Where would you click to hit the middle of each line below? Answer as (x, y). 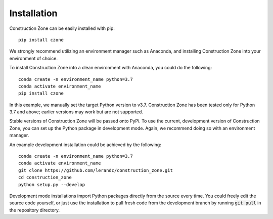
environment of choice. (34, 58)
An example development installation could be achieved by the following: (85, 145)
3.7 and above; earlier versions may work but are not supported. (76, 112)
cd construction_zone (45, 178)
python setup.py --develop (52, 184)
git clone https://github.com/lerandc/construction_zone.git (96, 170)
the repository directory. (35, 210)
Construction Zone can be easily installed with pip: (62, 28)
